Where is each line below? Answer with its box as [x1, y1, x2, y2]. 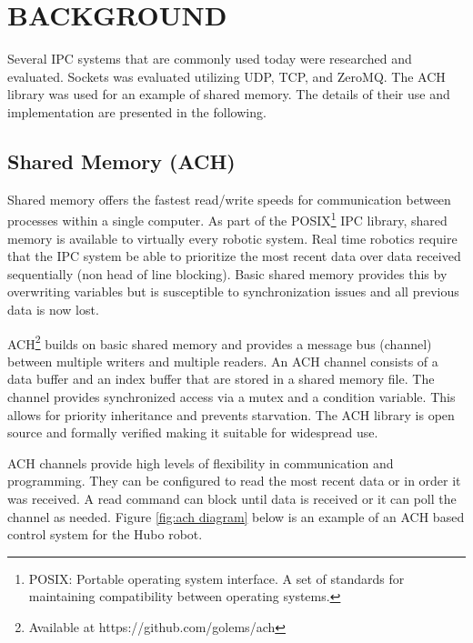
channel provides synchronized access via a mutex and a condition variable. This [7, 387, 456, 406]
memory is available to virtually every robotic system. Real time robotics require [7, 228, 458, 247]
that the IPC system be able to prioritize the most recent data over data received [7, 246, 461, 266]
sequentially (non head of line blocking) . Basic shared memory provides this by [7, 264, 448, 283]
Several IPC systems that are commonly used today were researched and [7, 49, 412, 68]
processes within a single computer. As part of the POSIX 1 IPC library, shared [7, 208, 448, 229]
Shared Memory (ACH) [7, 146, 236, 175]
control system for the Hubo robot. [7, 525, 203, 544]
